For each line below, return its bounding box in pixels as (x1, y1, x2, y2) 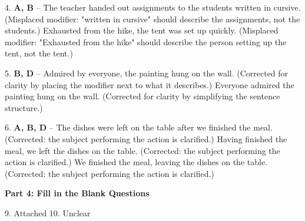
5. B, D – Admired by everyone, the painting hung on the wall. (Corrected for (5, 66, 289, 79)
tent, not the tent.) (5, 47, 73, 59)
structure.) (5, 101, 43, 113)
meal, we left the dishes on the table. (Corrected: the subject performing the (5, 144, 280, 156)
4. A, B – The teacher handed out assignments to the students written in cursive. (5, 1, 301, 13)
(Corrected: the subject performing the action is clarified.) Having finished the (5, 132, 287, 145)
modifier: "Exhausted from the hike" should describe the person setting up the (5, 35, 287, 48)
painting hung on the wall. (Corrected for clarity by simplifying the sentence (5, 90, 280, 102)
